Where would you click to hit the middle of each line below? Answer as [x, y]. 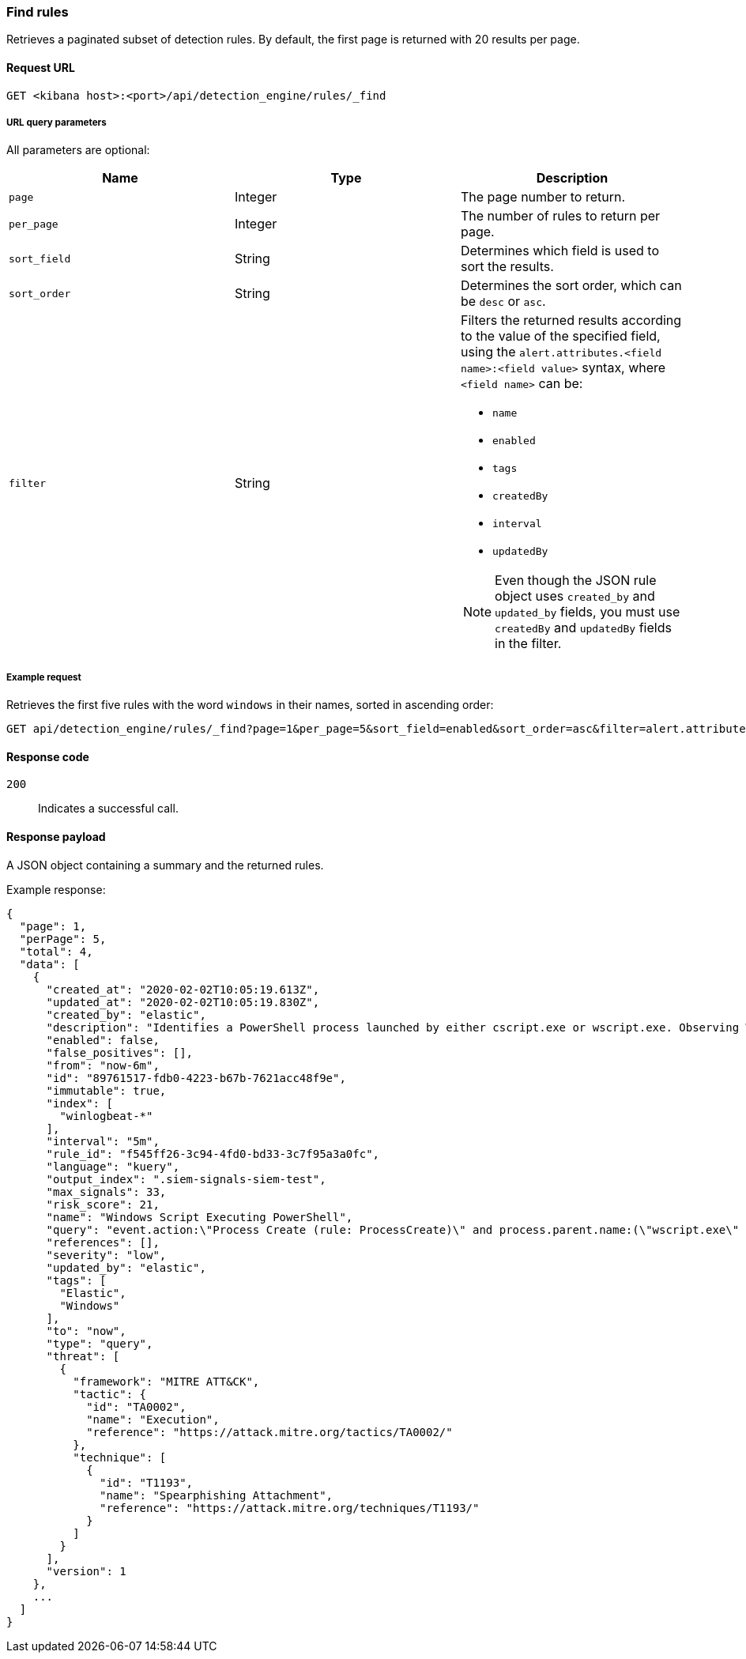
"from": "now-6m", [103, 1065]
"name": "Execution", [153, 1419]
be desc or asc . [503, 302]
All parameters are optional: [78, 150]
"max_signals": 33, [106, 1191]
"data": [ [49, 964]
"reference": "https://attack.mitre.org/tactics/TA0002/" [269, 1432]
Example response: [56, 889]
